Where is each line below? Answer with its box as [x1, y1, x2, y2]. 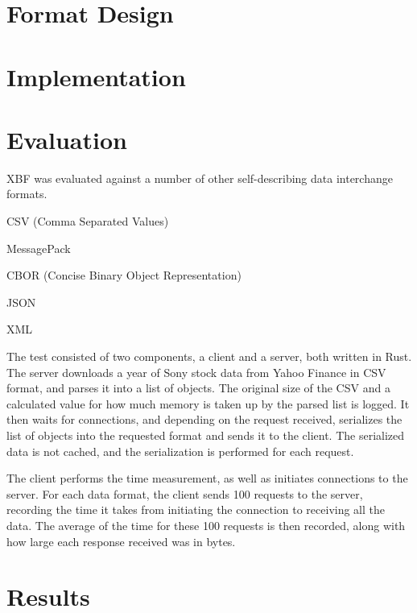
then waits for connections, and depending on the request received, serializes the [6, 411, 403, 428]
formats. [6, 185, 47, 202]
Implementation [6, 60, 186, 93]
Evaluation [6, 122, 127, 155]
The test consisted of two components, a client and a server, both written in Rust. [6, 348, 412, 365]
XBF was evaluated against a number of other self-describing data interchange [6, 169, 393, 186]
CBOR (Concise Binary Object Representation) [6, 267, 242, 284]
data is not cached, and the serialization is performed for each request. [6, 442, 354, 459]
